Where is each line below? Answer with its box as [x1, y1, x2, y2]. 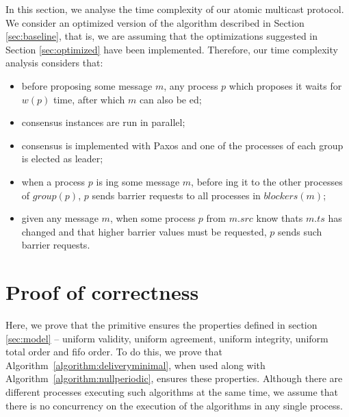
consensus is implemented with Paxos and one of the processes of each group [21, 138, 344, 152]
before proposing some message [21, 78, 153, 92]
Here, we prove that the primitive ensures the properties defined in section [5, 318, 318, 332]
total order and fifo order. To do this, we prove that [5, 344, 222, 359]
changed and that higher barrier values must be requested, [21, 224, 267, 238]
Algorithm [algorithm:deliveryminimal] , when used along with [5, 357, 266, 372]
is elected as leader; [21, 151, 103, 166]
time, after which [53, 92, 125, 106]
